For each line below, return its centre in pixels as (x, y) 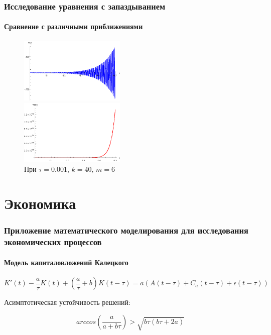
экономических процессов (53, 242)
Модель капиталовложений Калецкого (66, 262)
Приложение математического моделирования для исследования (126, 230)
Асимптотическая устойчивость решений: (67, 302)
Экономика (40, 203)
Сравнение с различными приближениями (74, 26)
